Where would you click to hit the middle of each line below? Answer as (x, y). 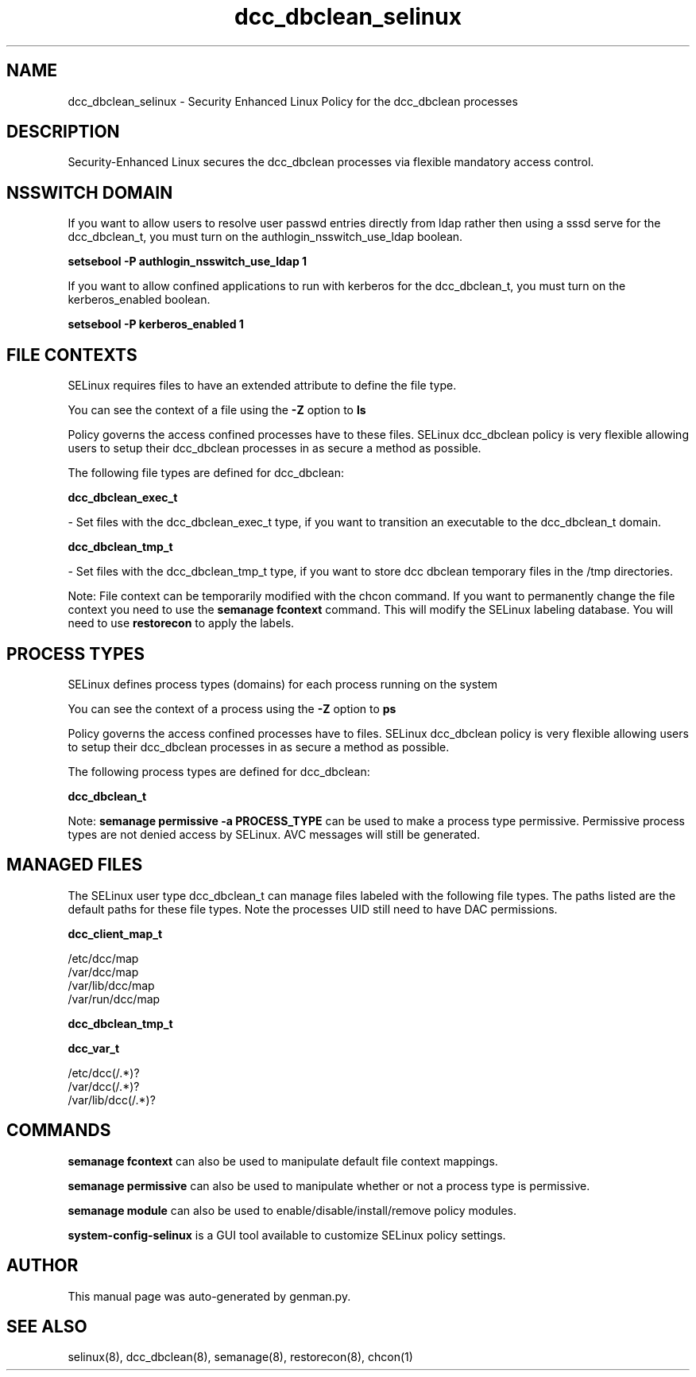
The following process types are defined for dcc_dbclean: (219, 771)
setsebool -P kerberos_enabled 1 (156, 324)
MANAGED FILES (75, 865)
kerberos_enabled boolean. (139, 300)
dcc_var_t (94, 1048)
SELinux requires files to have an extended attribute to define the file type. (262, 386)
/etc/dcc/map (103, 958)
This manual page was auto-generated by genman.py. (209, 1296)
